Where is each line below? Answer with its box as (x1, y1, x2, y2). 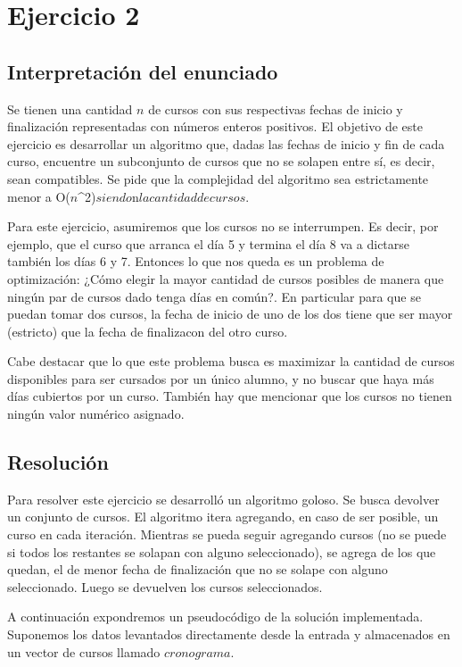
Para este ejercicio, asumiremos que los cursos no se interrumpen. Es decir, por (7, 217, 439, 236)
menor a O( (7, 187, 70, 205)
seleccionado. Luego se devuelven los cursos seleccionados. (7, 577, 323, 596)
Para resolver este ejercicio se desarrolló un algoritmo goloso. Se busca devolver (7, 489, 440, 508)
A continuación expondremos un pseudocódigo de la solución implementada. (7, 607, 424, 626)
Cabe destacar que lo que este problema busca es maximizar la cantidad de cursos (7, 352, 455, 371)
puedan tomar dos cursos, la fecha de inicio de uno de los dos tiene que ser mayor (7, 304, 453, 323)
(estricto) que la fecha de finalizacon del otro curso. (7, 321, 288, 340)
